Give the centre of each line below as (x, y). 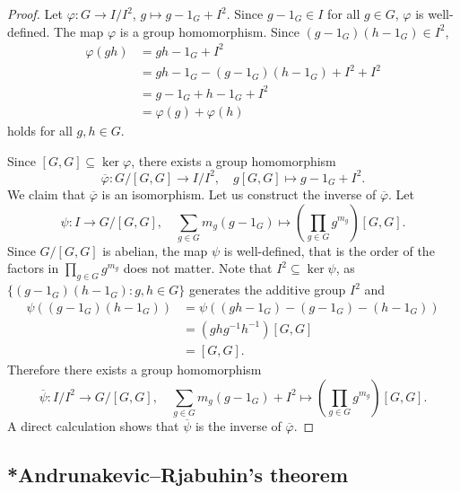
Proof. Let (35, 13)
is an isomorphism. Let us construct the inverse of (239, 194)
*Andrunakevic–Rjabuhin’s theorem (178, 474)
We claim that (47, 194)
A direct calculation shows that (93, 425)
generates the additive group (267, 290)
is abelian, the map (155, 250)
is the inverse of (238, 425)
